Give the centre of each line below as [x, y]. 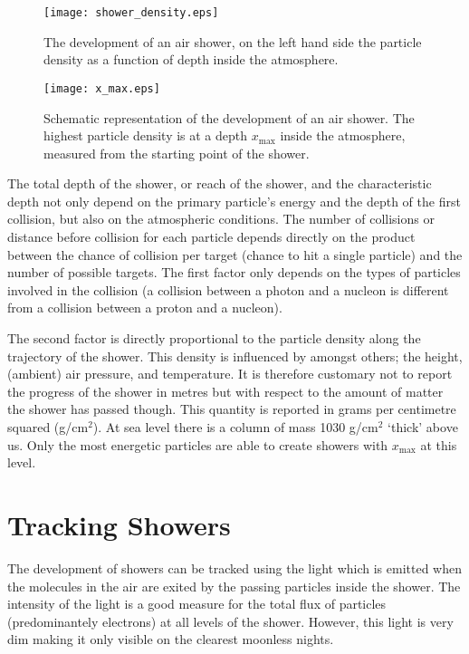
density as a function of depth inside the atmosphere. [191, 59]
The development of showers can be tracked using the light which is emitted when [234, 567]
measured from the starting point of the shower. [177, 153]
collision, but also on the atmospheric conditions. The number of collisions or [221, 219]
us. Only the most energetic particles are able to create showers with [198, 444]
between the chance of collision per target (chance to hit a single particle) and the [235, 254]
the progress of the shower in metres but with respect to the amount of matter [225, 391]
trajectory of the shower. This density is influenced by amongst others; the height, [235, 356]
